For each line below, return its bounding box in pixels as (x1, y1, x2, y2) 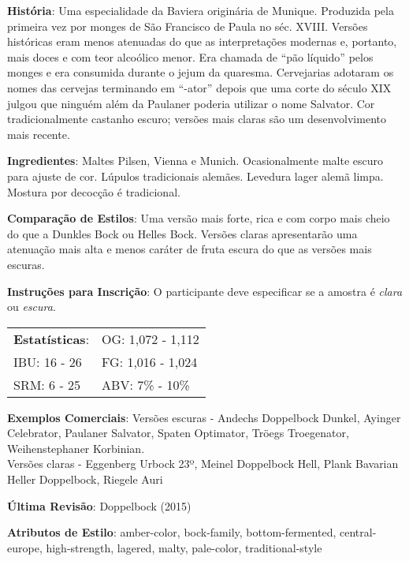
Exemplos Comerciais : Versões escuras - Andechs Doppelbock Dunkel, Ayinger (7, 409, 401, 425)
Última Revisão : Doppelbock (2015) (7, 497, 191, 514)
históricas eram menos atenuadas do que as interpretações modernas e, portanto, (7, 33, 397, 50)
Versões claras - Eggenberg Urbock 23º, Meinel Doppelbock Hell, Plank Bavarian (7, 455, 399, 472)
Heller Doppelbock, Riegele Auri (7, 471, 163, 488)
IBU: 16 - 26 (13, 352, 82, 371)
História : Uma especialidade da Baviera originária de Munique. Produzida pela (7, 2, 394, 18)
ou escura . (7, 298, 56, 315)
